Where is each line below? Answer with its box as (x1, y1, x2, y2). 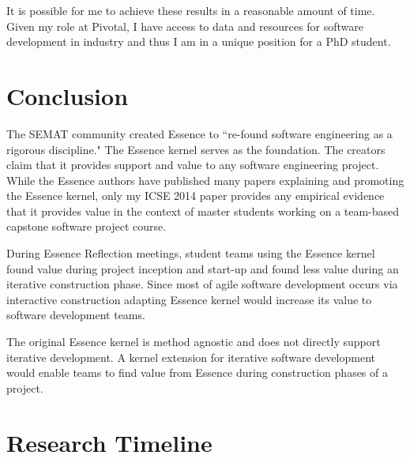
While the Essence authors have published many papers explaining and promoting (6, 171, 404, 188)
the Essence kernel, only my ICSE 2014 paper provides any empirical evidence (6, 187, 385, 204)
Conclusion (6, 79, 129, 111)
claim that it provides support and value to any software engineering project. (6, 156, 379, 173)
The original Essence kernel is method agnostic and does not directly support (6, 333, 381, 350)
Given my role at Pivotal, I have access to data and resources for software (6, 17, 363, 34)
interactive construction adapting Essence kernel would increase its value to (6, 291, 372, 307)
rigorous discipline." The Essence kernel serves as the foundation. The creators (6, 141, 386, 157)
